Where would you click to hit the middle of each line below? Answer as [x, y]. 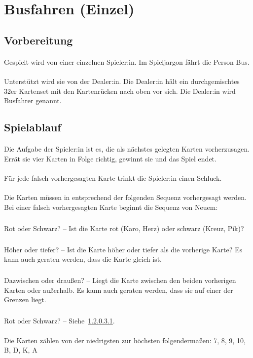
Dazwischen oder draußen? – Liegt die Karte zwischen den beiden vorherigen [120, 280]
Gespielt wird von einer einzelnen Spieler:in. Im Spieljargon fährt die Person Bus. [127, 61]
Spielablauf [33, 127]
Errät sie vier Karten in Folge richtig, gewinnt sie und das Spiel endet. [110, 158]
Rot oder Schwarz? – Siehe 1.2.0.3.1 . [59, 321]
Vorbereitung [38, 40]
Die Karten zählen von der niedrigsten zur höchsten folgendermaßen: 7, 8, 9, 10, [125, 340]
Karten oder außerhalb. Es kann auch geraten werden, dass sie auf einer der [119, 290]
